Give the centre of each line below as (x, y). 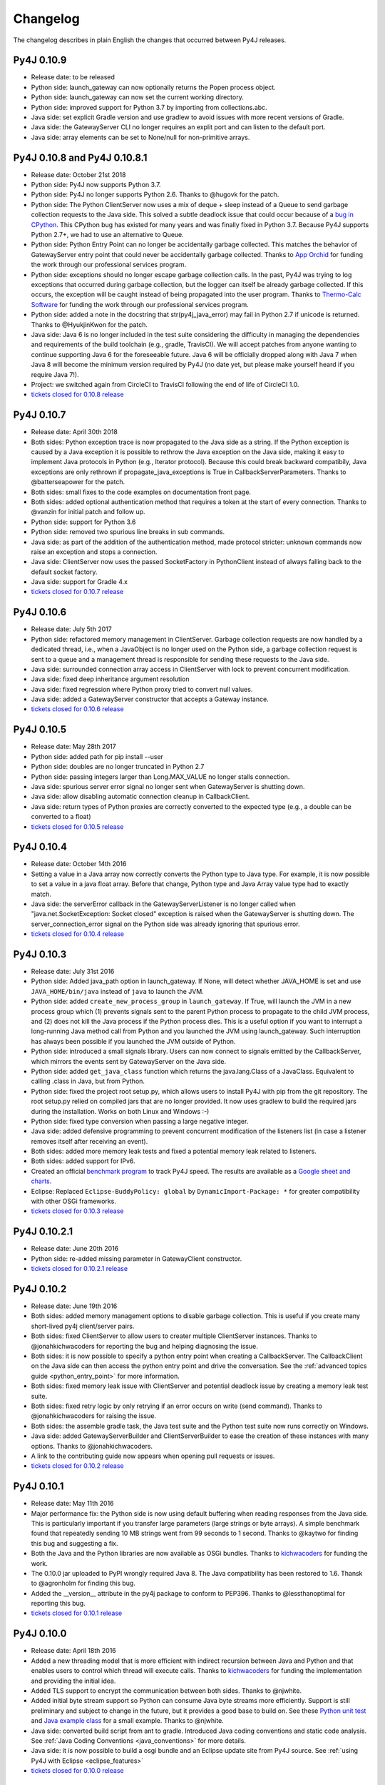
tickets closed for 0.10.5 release (77, 826)
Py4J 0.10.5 (40, 729)
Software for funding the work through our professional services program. (140, 304)
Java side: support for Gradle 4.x (79, 582)
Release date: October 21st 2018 (78, 174)
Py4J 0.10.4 (40, 847)
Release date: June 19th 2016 (74, 1306)
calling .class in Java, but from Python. (88, 1081)
